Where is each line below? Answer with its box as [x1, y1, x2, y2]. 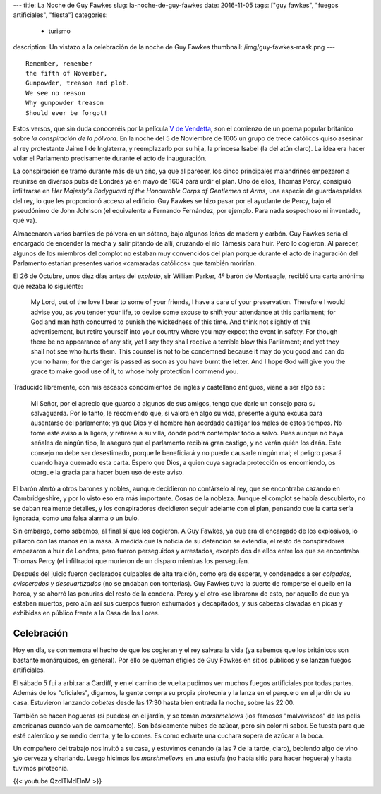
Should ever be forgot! [25, 109, 108, 116]
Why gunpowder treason [25, 99, 104, 107]
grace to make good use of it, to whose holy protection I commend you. [30, 367, 239, 375]
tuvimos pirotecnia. [13, 764, 69, 772]
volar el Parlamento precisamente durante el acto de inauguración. [13, 154, 207, 162]
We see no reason [25, 89, 85, 97]
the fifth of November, [25, 69, 108, 77]
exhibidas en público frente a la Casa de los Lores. [13, 609, 160, 618]
